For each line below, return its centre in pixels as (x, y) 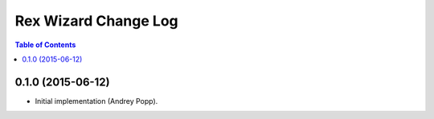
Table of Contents (45, 45)
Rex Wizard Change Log (96, 21)
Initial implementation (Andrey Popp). (96, 101)
